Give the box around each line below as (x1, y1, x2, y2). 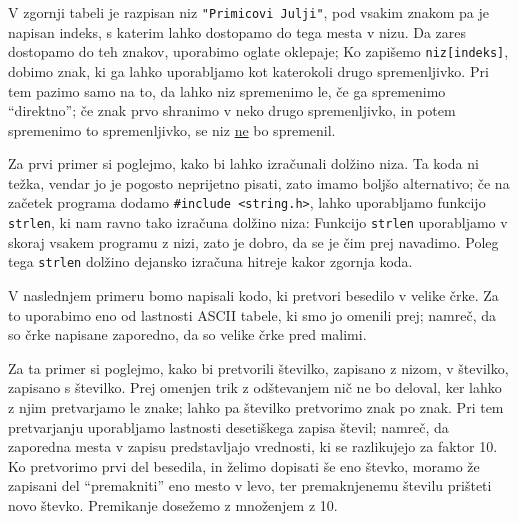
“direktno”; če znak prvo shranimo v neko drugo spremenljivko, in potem (8, 100, 456, 121)
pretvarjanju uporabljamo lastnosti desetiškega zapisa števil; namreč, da (8, 416, 449, 437)
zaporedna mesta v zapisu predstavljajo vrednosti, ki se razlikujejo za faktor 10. (8, 436, 498, 457)
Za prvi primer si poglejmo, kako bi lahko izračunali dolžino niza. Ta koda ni (8, 153, 479, 174)
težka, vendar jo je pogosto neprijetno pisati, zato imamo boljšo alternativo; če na (8, 172, 510, 193)
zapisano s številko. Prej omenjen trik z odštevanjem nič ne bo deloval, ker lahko (8, 377, 502, 398)
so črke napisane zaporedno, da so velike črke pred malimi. (8, 324, 367, 345)
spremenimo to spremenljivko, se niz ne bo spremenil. (8, 119, 336, 140)
